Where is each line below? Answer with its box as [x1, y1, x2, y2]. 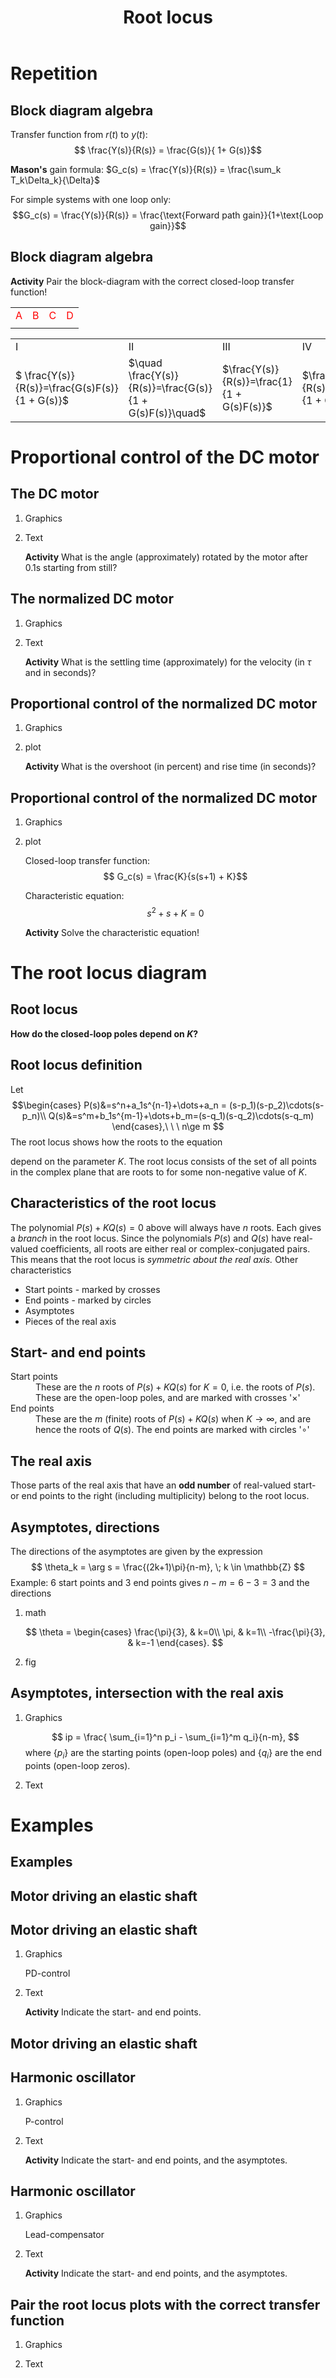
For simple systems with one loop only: [10, 194, 172, 205]
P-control [24, 2115, 64, 2127]
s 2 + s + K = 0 [146, 906, 205, 919]
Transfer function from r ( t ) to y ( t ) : [10, 129, 148, 140]
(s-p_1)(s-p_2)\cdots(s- [229, 1099, 325, 1111]
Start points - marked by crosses [24, 1283, 161, 1295]
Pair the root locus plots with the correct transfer [10, 2296, 321, 2313]
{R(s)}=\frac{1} [221, 374, 293, 388]
